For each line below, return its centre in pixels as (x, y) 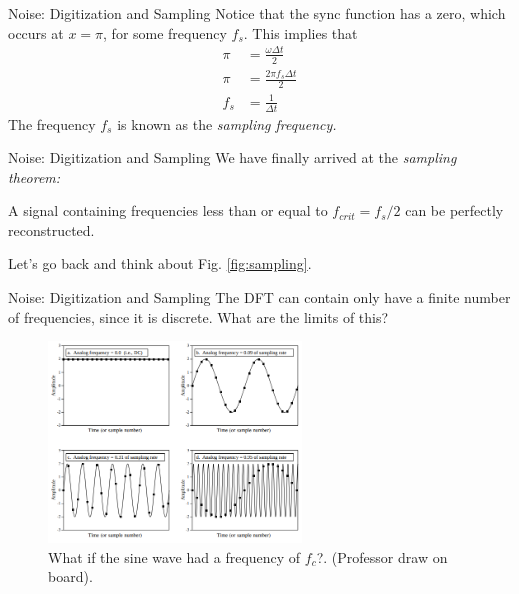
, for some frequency (165, 32)
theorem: (34, 176)
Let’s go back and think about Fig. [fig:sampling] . (160, 263)
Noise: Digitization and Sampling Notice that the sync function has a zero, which (257, 13)
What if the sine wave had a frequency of (174, 556)
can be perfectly (454, 210)
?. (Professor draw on (382, 556)
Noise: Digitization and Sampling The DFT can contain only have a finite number (259, 297)
